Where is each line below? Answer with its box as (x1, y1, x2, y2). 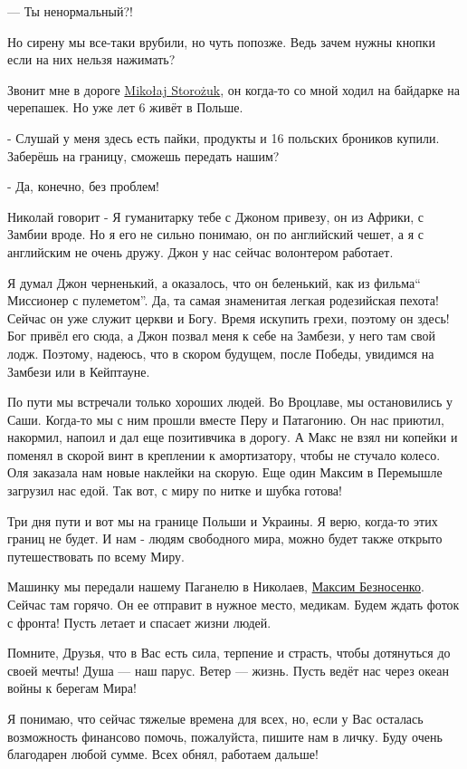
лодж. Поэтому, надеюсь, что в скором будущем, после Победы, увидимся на (7, 343, 434, 362)
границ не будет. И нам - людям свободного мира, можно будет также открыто (7, 529, 443, 548)
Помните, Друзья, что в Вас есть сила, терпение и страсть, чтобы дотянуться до (7, 643, 451, 662)
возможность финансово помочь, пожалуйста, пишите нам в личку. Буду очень (7, 726, 443, 745)
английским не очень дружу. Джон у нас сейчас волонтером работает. (7, 242, 394, 261)
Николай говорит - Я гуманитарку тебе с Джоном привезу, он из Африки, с (7, 207, 424, 226)
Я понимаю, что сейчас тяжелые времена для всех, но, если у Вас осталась (7, 709, 424, 727)
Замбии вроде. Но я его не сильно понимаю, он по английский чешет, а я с (7, 225, 424, 244)
